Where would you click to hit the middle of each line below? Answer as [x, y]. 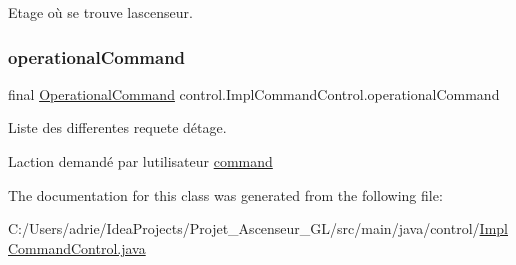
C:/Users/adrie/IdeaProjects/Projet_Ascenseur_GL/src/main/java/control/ [244, 228]
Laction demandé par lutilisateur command [140, 161]
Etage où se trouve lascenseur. [100, 12]
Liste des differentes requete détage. [117, 127]
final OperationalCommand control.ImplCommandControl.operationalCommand [254, 93]
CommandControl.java [77, 247]
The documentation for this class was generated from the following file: [225, 194]
